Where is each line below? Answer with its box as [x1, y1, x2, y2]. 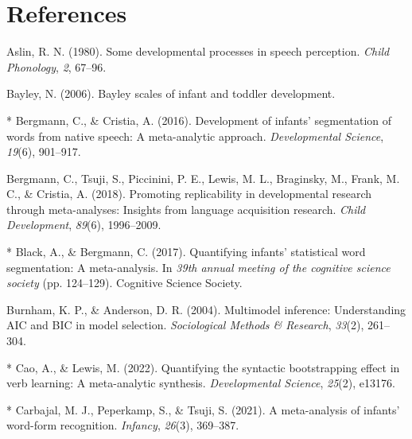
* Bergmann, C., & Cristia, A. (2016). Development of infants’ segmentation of [6, 111, 392, 128]
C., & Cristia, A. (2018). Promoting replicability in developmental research [6, 185, 372, 202]
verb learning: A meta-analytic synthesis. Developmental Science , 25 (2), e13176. [6, 375, 395, 391]
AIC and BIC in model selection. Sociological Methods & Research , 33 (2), [6, 317, 364, 333]
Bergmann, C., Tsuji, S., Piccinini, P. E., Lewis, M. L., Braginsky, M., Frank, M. [6, 169, 400, 186]
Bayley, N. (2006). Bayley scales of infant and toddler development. [6, 85, 336, 102]
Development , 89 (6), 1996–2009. [6, 216, 161, 233]
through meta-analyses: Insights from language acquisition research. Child [6, 200, 366, 217]
